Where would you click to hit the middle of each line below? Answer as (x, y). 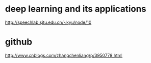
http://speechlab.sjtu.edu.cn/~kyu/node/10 (48, 22)
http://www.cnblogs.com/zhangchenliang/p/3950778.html (64, 55)
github (19, 42)
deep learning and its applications (76, 9)
